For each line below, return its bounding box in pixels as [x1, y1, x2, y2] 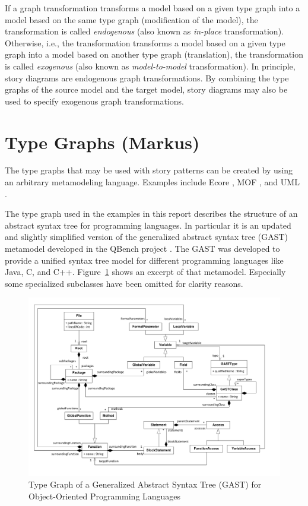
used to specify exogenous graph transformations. [5, 94, 184, 107]
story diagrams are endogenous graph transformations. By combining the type [5, 71, 289, 84]
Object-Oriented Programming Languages [28, 489, 181, 502]
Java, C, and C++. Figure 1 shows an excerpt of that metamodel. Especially [5, 265, 286, 278]
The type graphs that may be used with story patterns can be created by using [5, 164, 293, 176]
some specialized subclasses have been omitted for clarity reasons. [5, 277, 243, 289]
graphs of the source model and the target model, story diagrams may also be [5, 83, 288, 96]
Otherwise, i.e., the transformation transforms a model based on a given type [5, 36, 285, 49]
